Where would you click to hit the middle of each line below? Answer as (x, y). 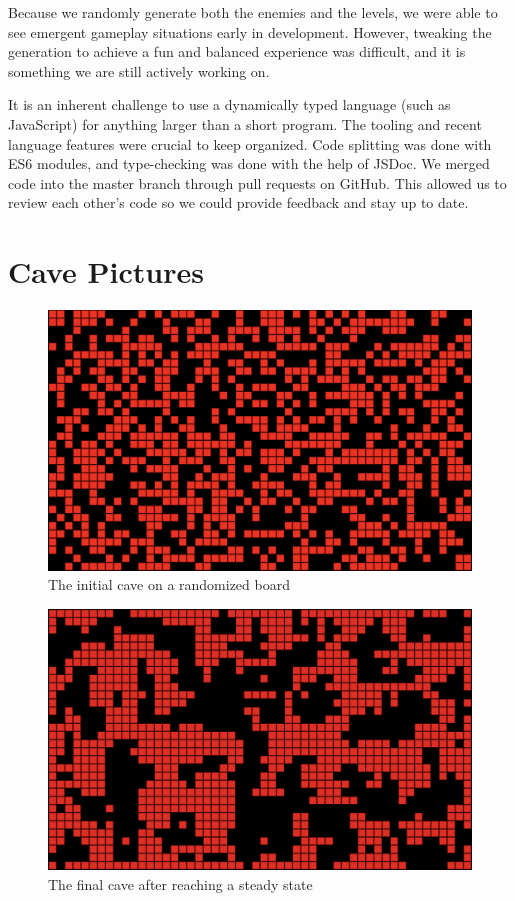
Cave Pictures (106, 271)
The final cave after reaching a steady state (180, 884)
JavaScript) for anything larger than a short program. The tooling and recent (245, 123)
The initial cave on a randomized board (169, 584)
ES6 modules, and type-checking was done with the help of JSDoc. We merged (249, 163)
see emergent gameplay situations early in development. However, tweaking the (250, 31)
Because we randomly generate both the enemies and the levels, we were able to (253, 12)
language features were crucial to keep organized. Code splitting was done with (250, 143)
